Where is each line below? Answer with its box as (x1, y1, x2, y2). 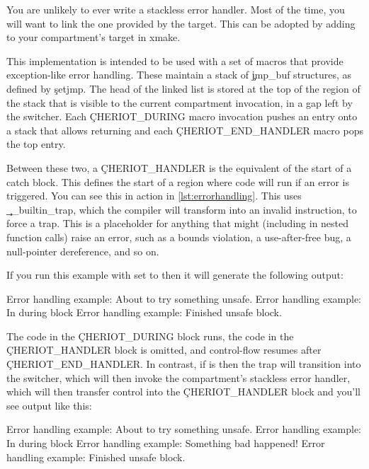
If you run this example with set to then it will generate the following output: (6, 267, 344, 282)
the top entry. (6, 137, 66, 151)
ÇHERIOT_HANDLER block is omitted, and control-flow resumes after (6, 342, 322, 357)
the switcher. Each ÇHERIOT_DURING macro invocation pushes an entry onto (6, 109, 358, 124)
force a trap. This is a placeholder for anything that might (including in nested (6, 216, 349, 231)
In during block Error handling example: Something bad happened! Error (6, 436, 325, 451)
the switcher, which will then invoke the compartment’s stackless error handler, (6, 370, 351, 385)
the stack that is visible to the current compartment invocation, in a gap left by (6, 95, 353, 110)
